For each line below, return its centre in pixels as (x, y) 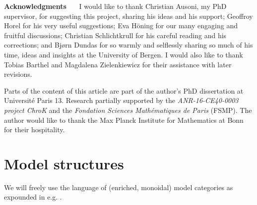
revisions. (18, 74)
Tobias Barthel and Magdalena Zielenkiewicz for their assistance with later (118, 64)
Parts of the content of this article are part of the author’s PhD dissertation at (124, 90)
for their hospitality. (34, 129)
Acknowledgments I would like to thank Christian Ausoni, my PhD (115, 6)
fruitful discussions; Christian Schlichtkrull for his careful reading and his (115, 35)
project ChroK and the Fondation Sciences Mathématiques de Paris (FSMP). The (128, 110)
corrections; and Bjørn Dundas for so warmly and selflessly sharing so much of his (128, 45)
